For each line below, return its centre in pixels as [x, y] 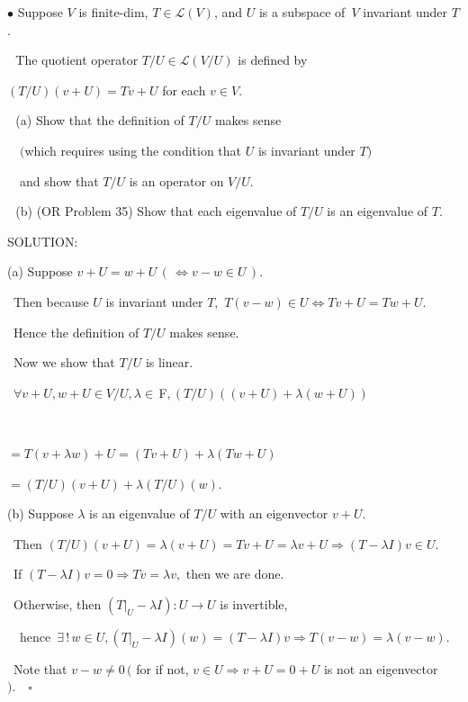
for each [184, 90]
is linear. [169, 362]
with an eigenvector [274, 513]
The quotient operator [77, 60]
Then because [51, 301]
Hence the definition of [76, 332]
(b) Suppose [40, 513]
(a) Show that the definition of [100, 120]
